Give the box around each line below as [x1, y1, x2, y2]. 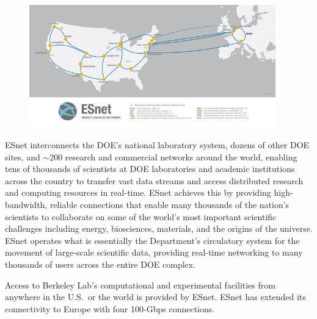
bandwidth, [5, 198, 48, 210]
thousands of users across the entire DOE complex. [5, 257, 196, 270]
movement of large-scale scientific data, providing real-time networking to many [5, 246, 303, 259]
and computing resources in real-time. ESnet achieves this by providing [5, 186, 271, 199]
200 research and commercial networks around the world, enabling [49, 150, 297, 163]
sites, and [5, 150, 40, 163]
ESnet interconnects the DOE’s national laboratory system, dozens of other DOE [5, 138, 310, 151]
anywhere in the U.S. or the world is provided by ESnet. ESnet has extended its [5, 290, 306, 303]
